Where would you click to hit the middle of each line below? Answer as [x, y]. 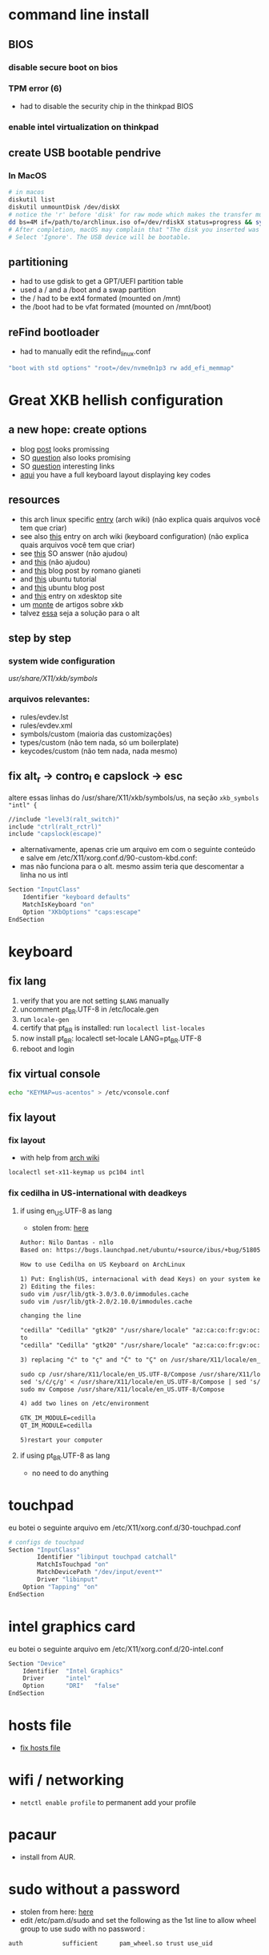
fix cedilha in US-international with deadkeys [98, 1193]
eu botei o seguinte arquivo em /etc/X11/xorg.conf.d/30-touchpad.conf [125, 1527]
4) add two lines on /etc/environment [84, 1404]
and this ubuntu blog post [62, 587]
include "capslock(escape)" [55, 834]
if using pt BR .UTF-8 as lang [65, 1456]
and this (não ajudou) [55, 562]
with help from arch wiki [60, 1158]
